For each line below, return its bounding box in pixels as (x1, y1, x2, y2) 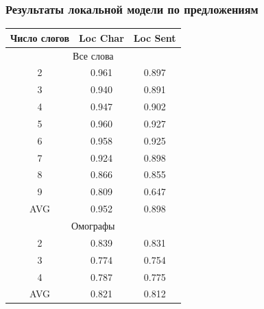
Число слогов (10, 30, 70, 45)
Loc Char (79, 30, 124, 45)
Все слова (73, 48, 114, 62)
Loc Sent (133, 30, 176, 45)
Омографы (71, 219, 115, 232)
